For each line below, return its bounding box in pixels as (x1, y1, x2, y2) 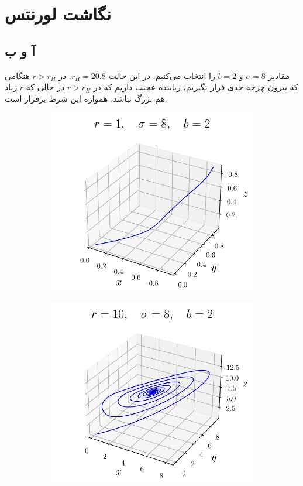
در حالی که (26, 81, 65, 93)
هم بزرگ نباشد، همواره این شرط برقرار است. (5, 92, 167, 104)
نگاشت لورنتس (5, 2, 111, 26)
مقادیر (268, 69, 290, 81)
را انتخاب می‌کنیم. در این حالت (108, 69, 215, 81)
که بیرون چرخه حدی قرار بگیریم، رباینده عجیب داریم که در (93, 81, 298, 93)
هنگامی (5, 69, 30, 81)
